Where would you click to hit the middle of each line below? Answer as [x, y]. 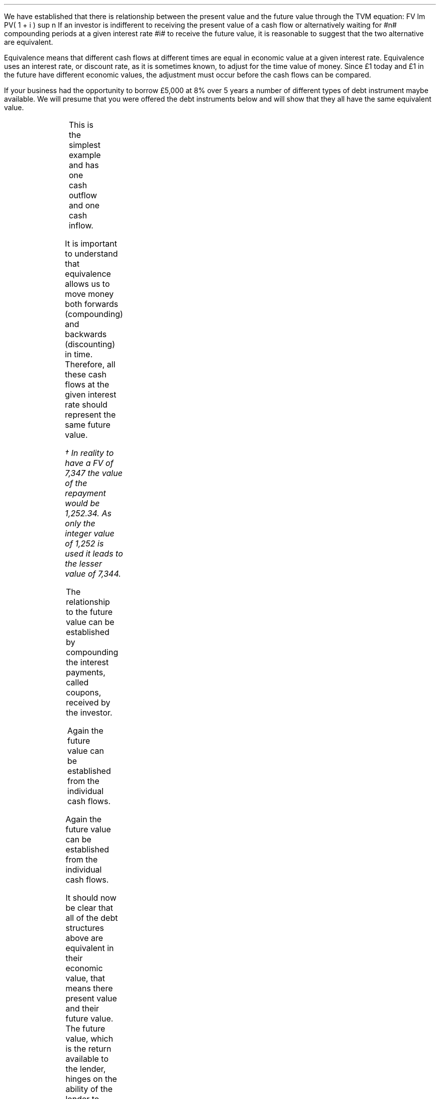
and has [84, 165]
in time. [79, 354]
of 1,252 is [84, 543]
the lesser [83, 564]
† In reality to [89, 453]
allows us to [87, 284]
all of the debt [92, 918]
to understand [91, 254]
